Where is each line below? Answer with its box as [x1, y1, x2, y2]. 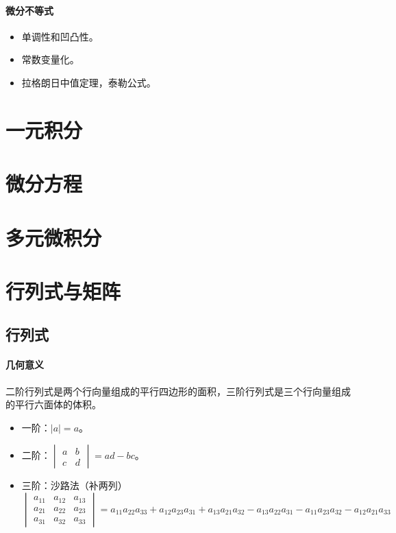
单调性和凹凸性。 [21, 29, 99, 43]
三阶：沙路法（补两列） [21, 478, 127, 493]
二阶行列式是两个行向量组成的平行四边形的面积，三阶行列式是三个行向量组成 [5, 383, 351, 398]
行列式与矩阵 [5, 276, 121, 305]
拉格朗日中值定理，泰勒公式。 [21, 75, 156, 89]
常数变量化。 [21, 52, 79, 67]
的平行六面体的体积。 [5, 397, 101, 412]
